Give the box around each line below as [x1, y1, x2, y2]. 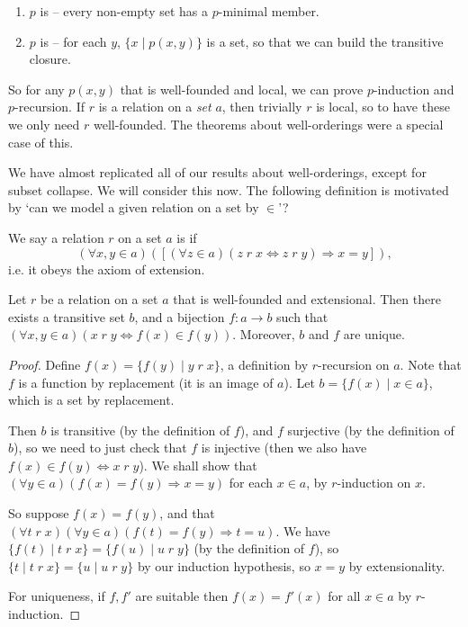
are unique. [343, 325, 405, 344]
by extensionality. [348, 556, 445, 575]
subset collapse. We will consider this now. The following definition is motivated [8, 180, 449, 199]
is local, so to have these [316, 97, 450, 116]
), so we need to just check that [13, 438, 187, 457]
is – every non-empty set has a [40, 2, 209, 20]
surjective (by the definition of [287, 420, 454, 439]
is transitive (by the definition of [50, 420, 230, 439]
